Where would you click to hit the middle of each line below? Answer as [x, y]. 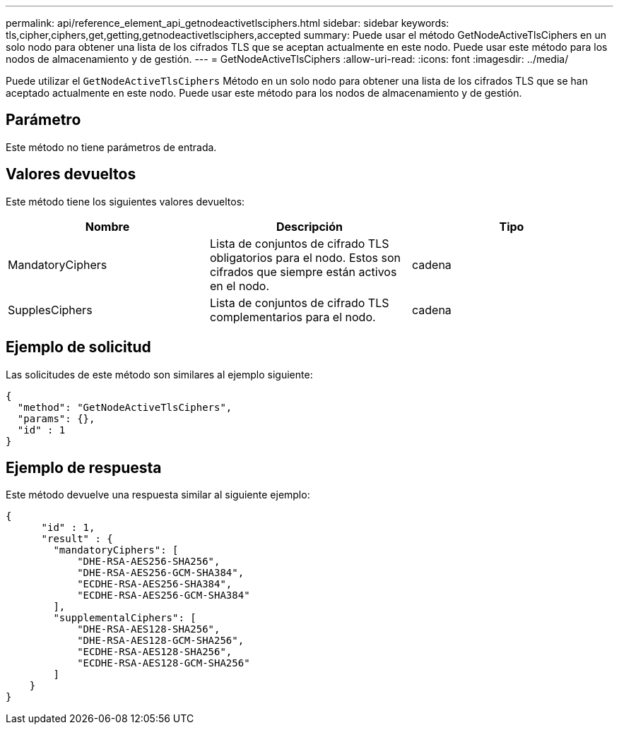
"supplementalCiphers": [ [125, 618]
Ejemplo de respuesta [84, 467]
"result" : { [77, 539]
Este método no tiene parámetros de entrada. [111, 147]
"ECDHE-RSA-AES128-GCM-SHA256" [164, 663]
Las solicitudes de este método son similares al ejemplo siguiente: [159, 374]
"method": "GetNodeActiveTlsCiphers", [125, 407]
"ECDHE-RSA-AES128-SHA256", [155, 652]
